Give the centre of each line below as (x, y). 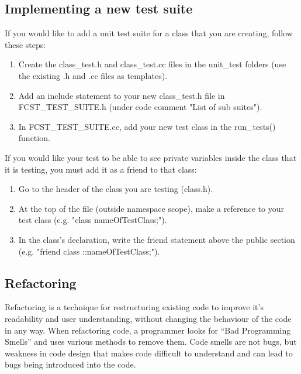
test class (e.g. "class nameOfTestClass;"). (93, 220)
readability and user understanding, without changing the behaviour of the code (148, 318)
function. (34, 138)
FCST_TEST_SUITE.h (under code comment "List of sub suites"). (140, 107)
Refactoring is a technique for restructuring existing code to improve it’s (134, 307)
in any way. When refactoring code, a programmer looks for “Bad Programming (148, 330)
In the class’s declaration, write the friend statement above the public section (157, 239)
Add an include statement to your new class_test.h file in (122, 95)
